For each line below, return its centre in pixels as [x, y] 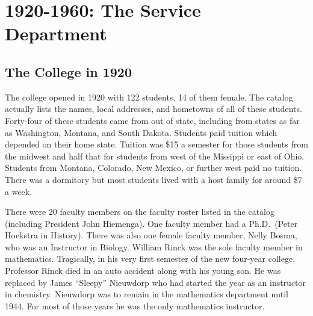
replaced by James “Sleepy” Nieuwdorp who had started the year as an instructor [156, 282]
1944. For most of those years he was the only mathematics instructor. [135, 305]
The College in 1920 [68, 71]
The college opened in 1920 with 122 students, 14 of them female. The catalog [149, 97]
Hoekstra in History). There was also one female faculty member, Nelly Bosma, [151, 235]
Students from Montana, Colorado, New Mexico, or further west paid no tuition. [153, 168]
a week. [19, 191]
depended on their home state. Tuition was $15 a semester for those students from [156, 144]
